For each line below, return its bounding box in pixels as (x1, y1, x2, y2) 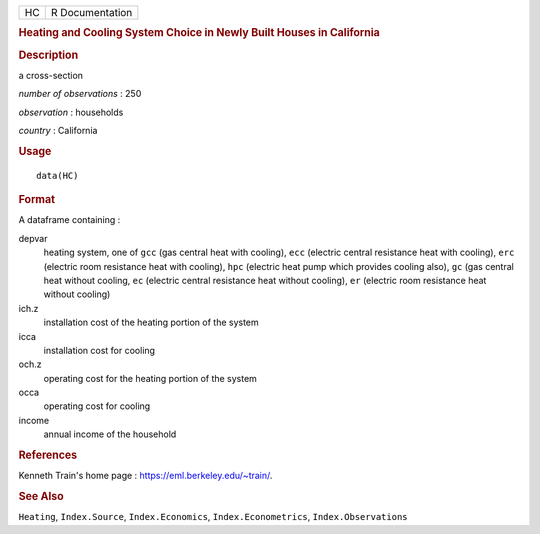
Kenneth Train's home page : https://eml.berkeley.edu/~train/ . (18, 470, 273, 482)
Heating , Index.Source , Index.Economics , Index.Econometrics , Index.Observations (18, 511, 408, 523)
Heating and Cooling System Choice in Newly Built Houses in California (18, 26, 380, 40)
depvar (18, 232, 48, 244)
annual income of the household (43, 428, 177, 440)
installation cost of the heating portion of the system (43, 316, 259, 329)
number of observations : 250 (18, 88, 142, 100)
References (18, 448, 78, 462)
